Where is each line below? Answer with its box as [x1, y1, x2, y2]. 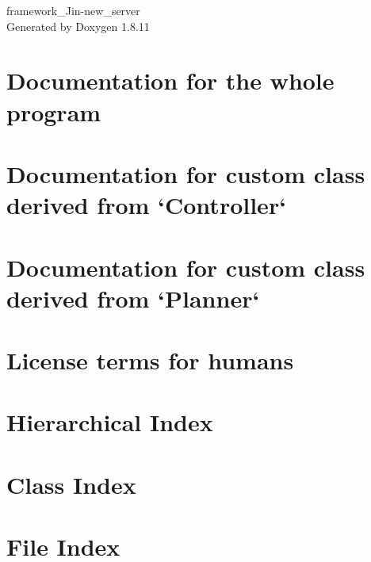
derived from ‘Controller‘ [6, 189, 287, 221]
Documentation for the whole [6, 64, 335, 97]
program [6, 95, 101, 128]
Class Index [6, 468, 136, 500]
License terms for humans [6, 344, 294, 377]
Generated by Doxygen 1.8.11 [6, 17, 150, 34]
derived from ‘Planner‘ [6, 281, 260, 314]
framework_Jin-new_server [6, 2, 140, 18]
